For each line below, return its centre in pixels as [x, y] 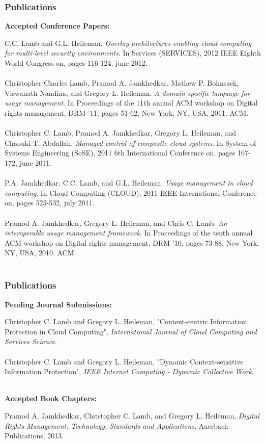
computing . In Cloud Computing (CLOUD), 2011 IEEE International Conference [131, 192]
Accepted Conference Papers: [57, 26]
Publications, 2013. [34, 436]
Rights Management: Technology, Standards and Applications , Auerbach [116, 425]
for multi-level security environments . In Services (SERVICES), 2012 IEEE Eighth [133, 53]
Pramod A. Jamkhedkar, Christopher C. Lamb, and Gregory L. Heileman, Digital [132, 416]
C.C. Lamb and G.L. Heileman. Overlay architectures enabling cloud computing [128, 43]
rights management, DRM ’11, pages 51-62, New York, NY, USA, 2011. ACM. [127, 112]
